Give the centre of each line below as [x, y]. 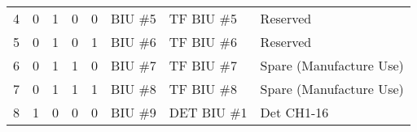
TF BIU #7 [203, 65]
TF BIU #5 [203, 18]
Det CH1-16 [294, 112]
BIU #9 [134, 112]
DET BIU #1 [208, 112]
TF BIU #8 [203, 89]
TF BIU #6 [203, 42]
